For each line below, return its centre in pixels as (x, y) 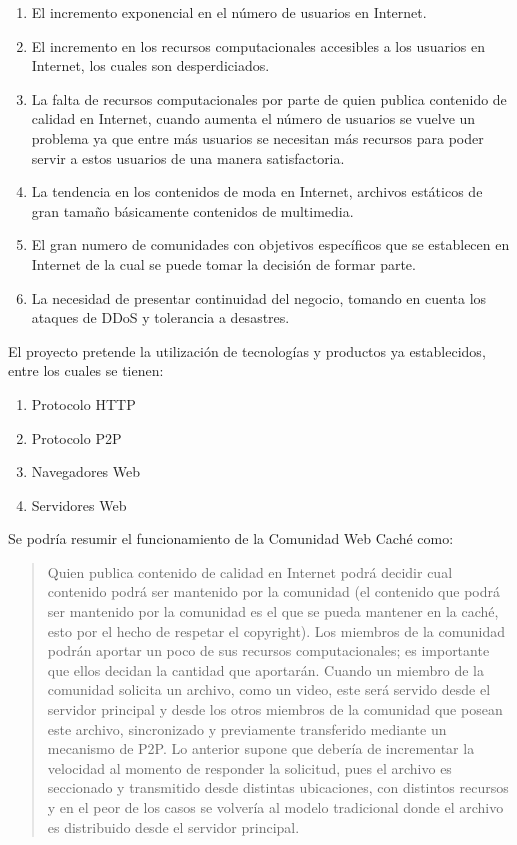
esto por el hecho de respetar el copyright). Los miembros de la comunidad (276, 630)
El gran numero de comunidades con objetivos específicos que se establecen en (270, 244)
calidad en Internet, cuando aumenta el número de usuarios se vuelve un (253, 118)
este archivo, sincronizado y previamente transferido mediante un (247, 728)
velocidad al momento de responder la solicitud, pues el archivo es (249, 767)
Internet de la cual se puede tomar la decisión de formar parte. (223, 263)
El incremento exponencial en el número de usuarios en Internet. (229, 12)
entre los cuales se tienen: (86, 370)
